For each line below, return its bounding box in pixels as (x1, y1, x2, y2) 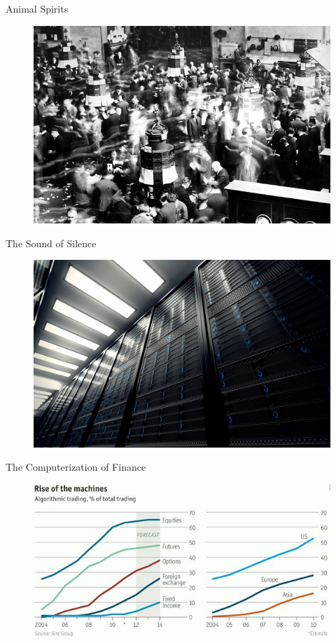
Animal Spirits (6, 1, 69, 15)
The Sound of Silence (6, 235, 97, 250)
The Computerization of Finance (6, 459, 146, 474)
